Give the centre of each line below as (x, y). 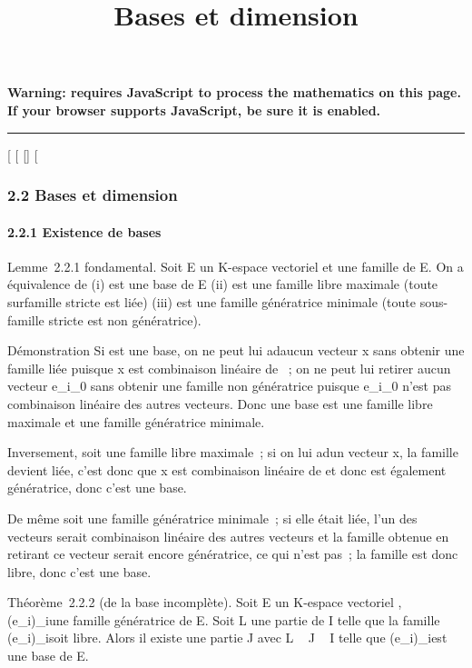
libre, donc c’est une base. (79, 571)
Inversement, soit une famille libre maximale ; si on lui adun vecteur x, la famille (233, 452)
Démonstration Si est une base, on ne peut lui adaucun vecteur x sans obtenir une (236, 350)
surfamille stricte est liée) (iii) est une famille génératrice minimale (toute (211, 301)
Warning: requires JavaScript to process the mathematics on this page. (234, 92)
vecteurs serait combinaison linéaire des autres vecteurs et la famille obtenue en (228, 536)
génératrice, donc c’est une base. (97, 488)
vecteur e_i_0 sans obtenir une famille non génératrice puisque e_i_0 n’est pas (229, 386)
